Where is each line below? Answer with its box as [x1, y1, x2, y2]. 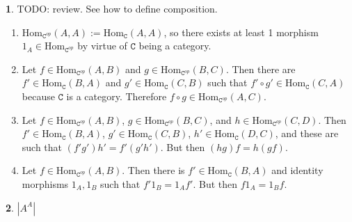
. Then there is [122, 163, 185, 177]
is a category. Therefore [66, 88, 167, 103]
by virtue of [77, 38, 127, 53]
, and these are [275, 126, 339, 141]
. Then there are [225, 61, 296, 76]
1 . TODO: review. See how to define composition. [6, 1, 218, 15]
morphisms [22, 176, 69, 191]
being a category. [138, 38, 211, 53]
